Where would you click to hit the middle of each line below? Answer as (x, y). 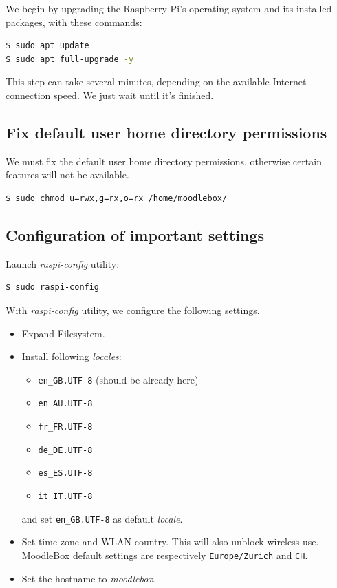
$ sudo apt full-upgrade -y (70, 59)
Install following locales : (72, 356)
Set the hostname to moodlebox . (88, 578)
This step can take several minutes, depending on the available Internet (156, 82)
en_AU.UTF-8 (65, 404)
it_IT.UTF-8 (65, 496)
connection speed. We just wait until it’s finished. (110, 95)
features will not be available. (67, 175)
